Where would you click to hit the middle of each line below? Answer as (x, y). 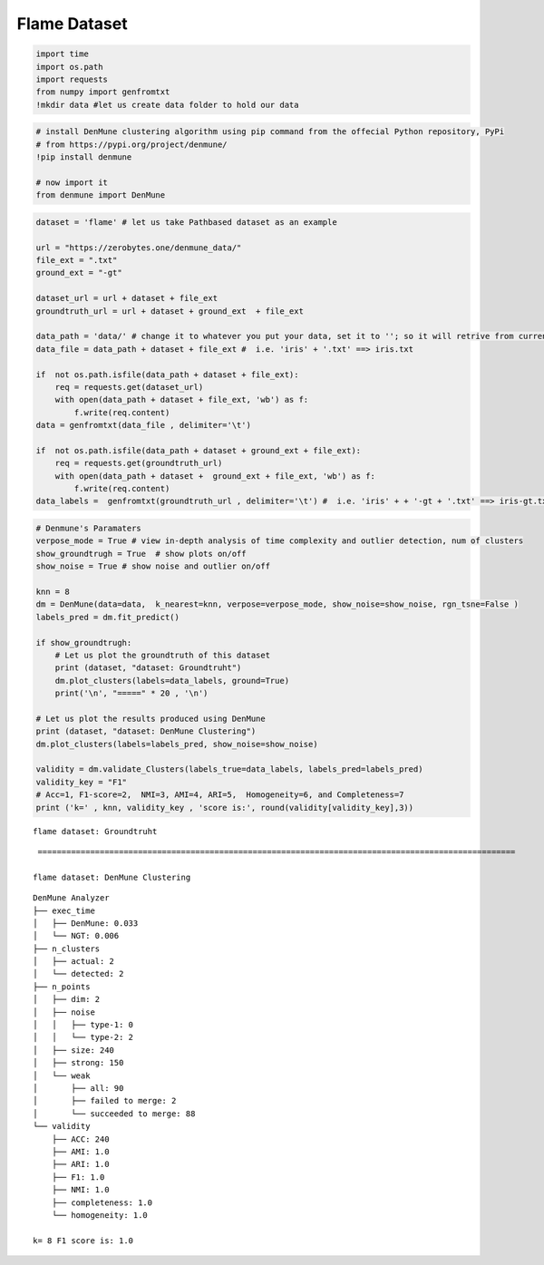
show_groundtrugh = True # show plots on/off (141, 554)
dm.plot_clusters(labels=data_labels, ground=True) (172, 681)
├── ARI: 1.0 (80, 1164)
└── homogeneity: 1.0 (100, 1215)
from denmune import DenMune (101, 195)
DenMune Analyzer (71, 898)
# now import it (72, 182)
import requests (72, 79)
